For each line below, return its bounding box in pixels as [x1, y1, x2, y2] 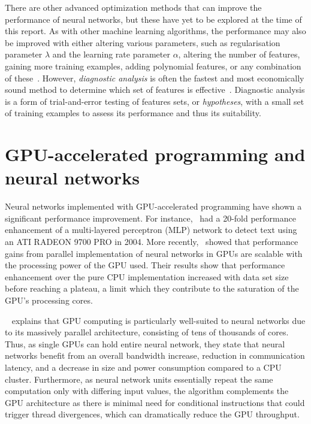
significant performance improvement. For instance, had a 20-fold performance [5, 211, 296, 224]
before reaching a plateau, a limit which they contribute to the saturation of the [5, 282, 299, 295]
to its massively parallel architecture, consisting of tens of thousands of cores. [5, 326, 289, 338]
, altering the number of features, [178, 48, 300, 60]
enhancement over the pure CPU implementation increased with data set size [5, 270, 289, 283]
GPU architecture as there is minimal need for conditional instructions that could [5, 396, 305, 408]
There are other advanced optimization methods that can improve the [5, 1, 262, 13]
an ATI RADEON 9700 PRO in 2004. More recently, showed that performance [5, 235, 298, 248]
